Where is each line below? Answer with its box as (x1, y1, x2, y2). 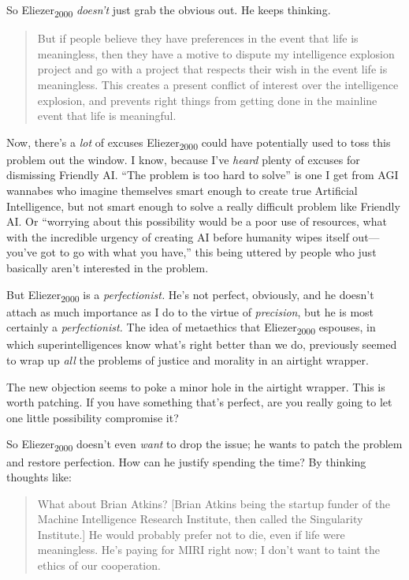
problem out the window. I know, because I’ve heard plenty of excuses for (6, 151, 360, 167)
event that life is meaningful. (37, 107, 177, 124)
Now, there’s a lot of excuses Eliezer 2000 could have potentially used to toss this (6, 133, 391, 152)
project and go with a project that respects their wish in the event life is (37, 61, 388, 77)
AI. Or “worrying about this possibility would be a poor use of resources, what (6, 213, 387, 230)
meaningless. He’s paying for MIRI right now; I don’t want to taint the (37, 541, 380, 558)
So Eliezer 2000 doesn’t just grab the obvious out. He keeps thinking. (6, 2, 331, 20)
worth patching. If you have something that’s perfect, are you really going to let (6, 394, 392, 410)
